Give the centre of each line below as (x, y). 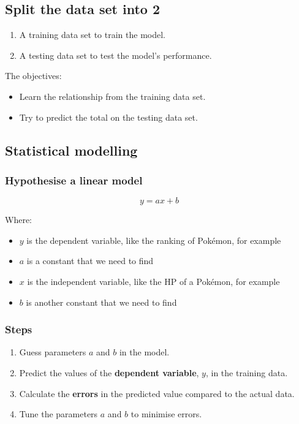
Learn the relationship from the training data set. (112, 96)
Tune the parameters (59, 414)
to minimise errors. (166, 414)
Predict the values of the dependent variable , (109, 372)
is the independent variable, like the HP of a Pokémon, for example (153, 281)
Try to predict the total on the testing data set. (108, 117)
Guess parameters (53, 352)
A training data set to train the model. (92, 35)
